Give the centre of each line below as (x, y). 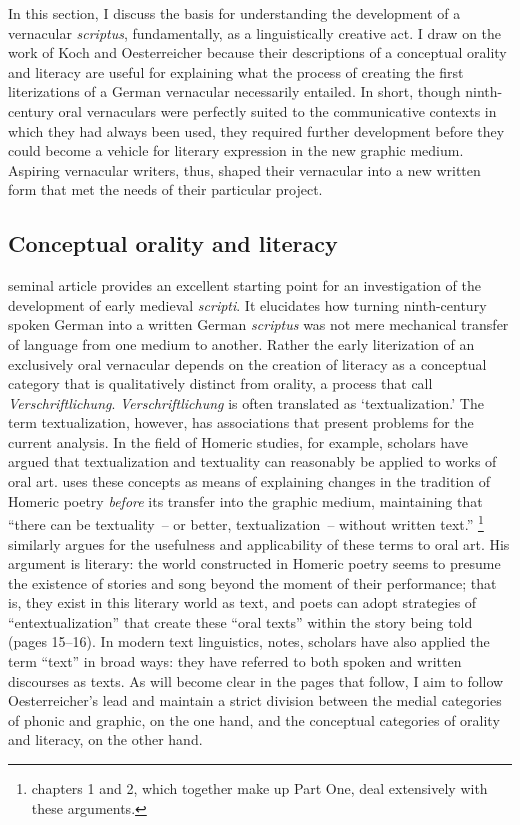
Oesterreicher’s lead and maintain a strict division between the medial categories (255, 700)
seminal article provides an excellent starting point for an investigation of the (244, 285)
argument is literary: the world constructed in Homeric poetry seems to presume (254, 563)
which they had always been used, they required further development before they (256, 130)
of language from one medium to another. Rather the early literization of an (241, 343)
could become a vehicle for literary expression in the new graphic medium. (236, 150)
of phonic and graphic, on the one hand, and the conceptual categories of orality (254, 719)
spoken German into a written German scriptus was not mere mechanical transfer (258, 324)
